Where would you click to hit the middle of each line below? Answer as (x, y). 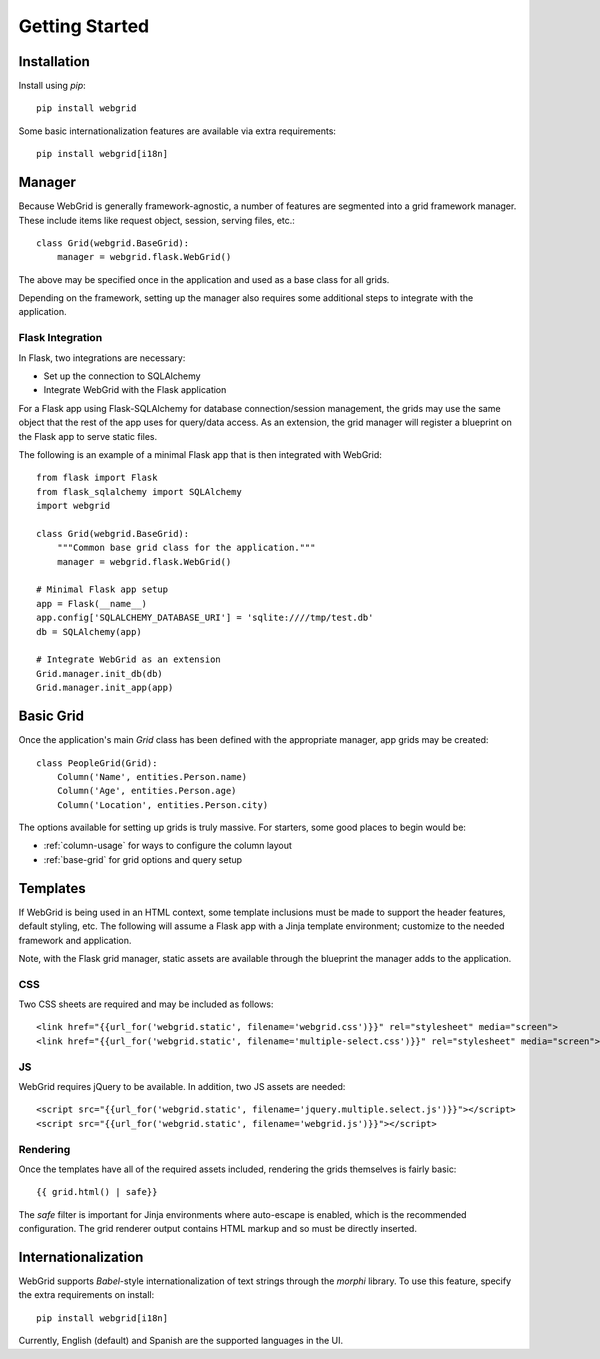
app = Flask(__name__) (92, 603)
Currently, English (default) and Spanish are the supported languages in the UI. (181, 1341)
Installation (54, 61)
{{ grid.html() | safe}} (97, 1192)
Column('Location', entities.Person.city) (162, 804)
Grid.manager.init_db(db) (100, 673)
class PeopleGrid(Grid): (97, 763)
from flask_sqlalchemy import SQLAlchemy (139, 491)
